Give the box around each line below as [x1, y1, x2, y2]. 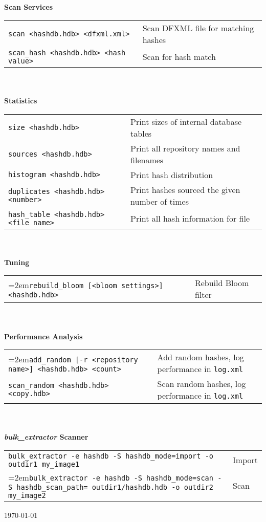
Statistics [4, 95, 37, 105]
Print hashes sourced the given [130, 183, 240, 195]
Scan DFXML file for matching [142, 21, 254, 34]
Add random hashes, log [157, 351, 244, 363]
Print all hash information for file [130, 212, 250, 225]
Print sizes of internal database [130, 115, 242, 127]
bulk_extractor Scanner [4, 431, 88, 442]
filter [194, 289, 212, 301]
